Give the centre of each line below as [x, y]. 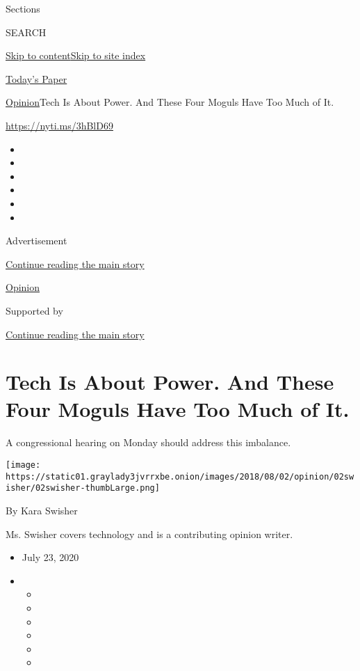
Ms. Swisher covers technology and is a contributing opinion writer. [149, 534]
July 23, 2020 [50, 557]
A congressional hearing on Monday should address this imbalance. [148, 442]
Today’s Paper [36, 78]
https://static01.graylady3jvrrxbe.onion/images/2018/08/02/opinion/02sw [180, 476]
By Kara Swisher [42, 510]
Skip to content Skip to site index [76, 55]
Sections [23, 8]
